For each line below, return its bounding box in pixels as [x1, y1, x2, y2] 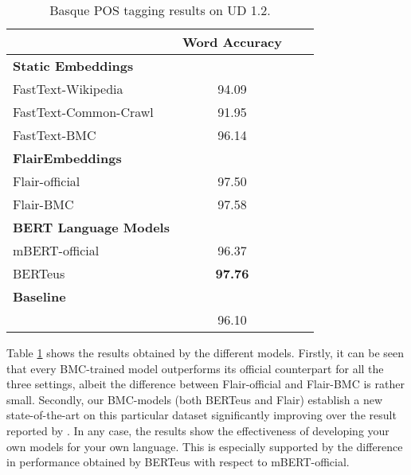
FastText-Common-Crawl [13, 103, 154, 121]
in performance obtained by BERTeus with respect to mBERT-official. [6, 454, 350, 470]
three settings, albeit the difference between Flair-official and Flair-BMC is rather [6, 376, 405, 392]
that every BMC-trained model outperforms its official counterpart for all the [6, 360, 384, 376]
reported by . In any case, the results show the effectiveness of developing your [6, 422, 389, 438]
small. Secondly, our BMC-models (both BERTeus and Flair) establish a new [6, 391, 383, 407]
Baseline [13, 287, 66, 306]
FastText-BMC [13, 126, 96, 144]
